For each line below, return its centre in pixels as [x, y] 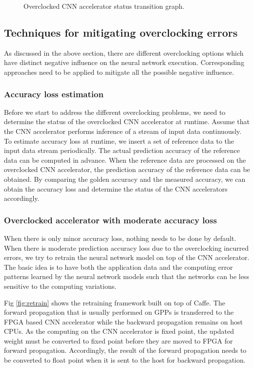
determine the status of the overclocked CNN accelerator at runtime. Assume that [127, 121]
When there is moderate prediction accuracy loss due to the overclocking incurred [126, 248]
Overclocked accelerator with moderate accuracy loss [110, 220]
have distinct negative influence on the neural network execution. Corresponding [124, 62]
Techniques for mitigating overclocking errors [121, 32]
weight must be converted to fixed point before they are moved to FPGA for [118, 340]
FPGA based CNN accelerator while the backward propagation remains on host [123, 321]
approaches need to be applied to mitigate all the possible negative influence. [119, 72]
